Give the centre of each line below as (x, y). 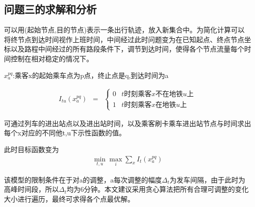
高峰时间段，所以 (31, 189)
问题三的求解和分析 (50, 9)
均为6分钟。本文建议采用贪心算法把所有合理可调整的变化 (158, 189)
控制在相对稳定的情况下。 (52, 58)
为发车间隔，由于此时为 (207, 179)
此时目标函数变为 (31, 149)
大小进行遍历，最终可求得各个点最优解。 (69, 198)
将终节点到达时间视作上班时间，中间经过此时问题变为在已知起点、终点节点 (124, 39)
